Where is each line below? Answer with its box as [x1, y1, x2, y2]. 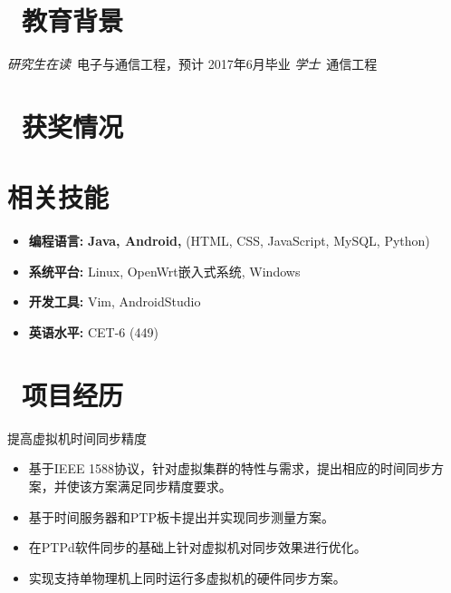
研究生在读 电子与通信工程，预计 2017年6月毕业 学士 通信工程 [7, 54, 378, 73]
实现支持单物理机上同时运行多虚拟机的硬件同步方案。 [28, 568, 346, 587]
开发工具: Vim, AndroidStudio [28, 292, 201, 311]
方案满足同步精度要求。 [91, 476, 232, 495]
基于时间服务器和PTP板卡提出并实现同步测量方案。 [28, 507, 334, 526]
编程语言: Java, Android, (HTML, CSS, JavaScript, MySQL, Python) [28, 231, 430, 250]
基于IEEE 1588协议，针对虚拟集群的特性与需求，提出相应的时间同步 [28, 459, 432, 478]
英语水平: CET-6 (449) [28, 323, 158, 341]
